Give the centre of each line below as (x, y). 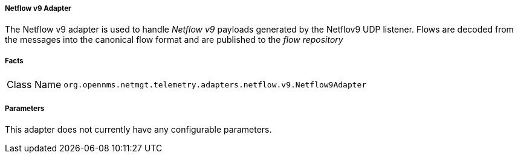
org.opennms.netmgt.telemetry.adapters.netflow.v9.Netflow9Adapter (215, 84)
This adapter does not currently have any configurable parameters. (138, 129)
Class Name (34, 85)
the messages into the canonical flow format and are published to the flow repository (174, 40)
